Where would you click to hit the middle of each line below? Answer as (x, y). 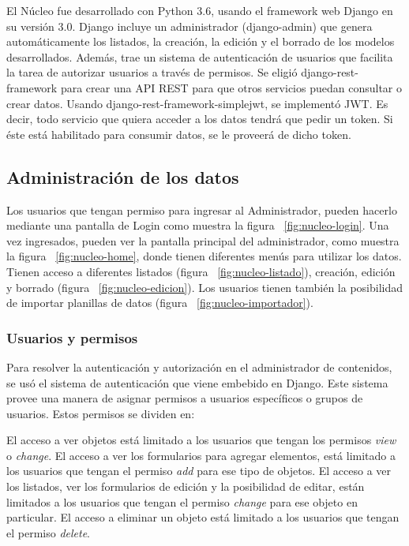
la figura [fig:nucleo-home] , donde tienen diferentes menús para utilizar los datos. (204, 256)
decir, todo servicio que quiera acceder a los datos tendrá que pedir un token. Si (200, 119)
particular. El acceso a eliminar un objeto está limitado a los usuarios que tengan (203, 517)
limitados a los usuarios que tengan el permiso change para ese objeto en (182, 501)
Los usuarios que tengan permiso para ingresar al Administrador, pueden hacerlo (202, 209)
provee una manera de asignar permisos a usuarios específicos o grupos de (185, 398)
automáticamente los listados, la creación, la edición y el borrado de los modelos (201, 41)
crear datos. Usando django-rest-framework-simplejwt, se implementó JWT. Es (197, 103)
